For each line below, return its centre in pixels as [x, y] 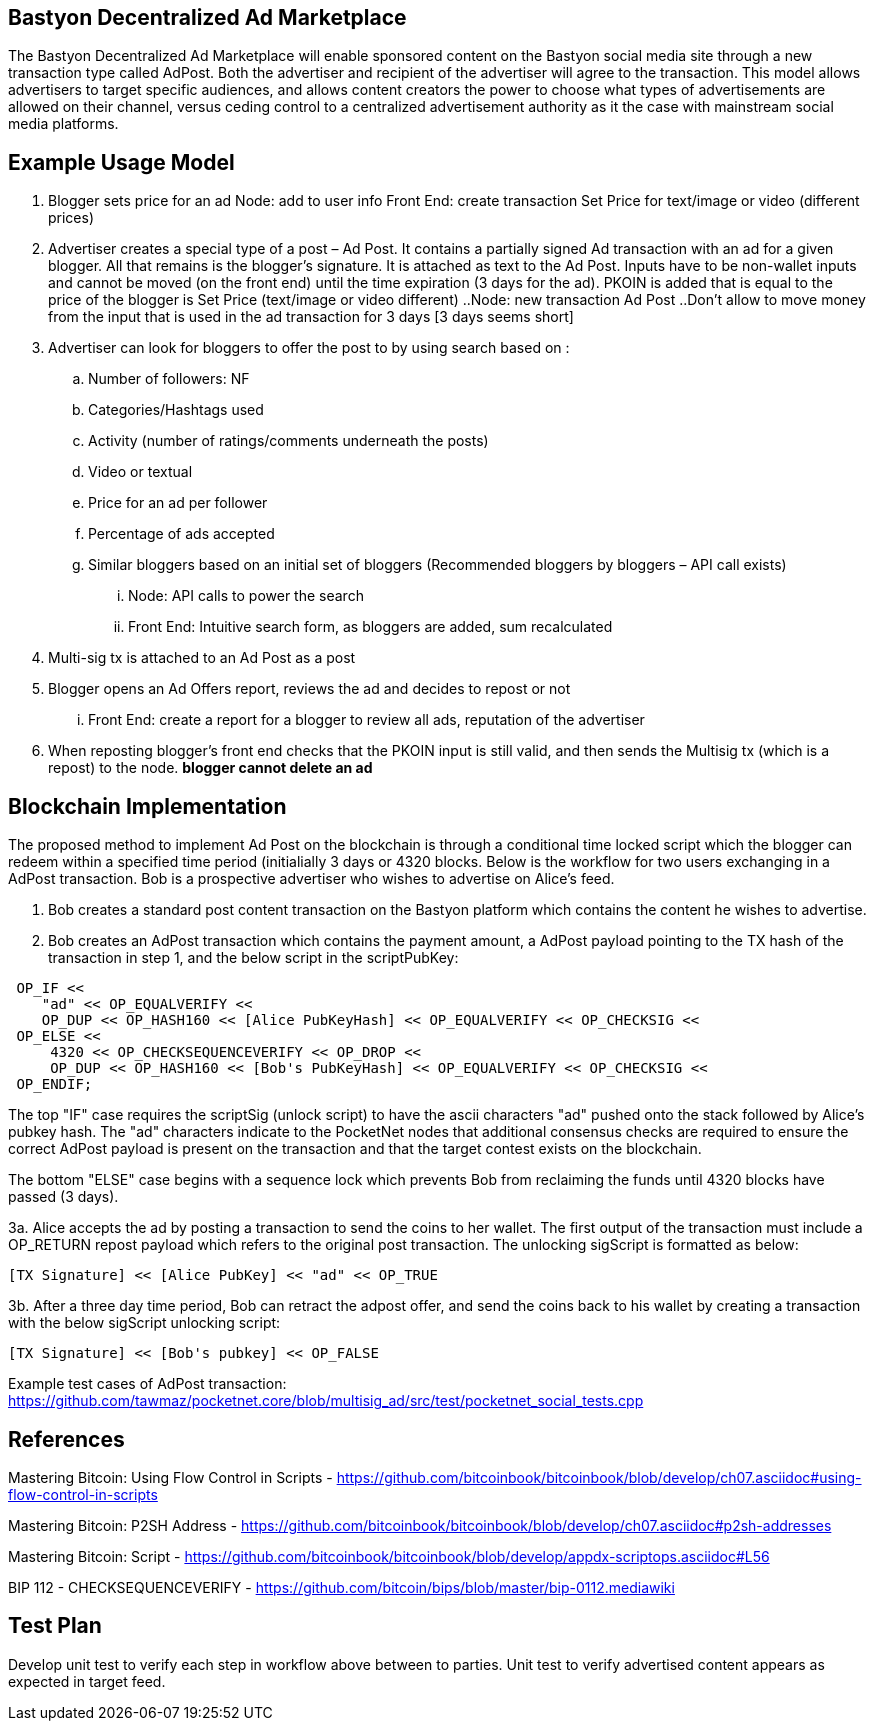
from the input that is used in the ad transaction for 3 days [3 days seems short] [311, 317]
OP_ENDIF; [54, 1084]
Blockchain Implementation [147, 806]
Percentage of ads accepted [181, 534]
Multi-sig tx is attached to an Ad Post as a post [202, 658]
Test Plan [55, 1626]
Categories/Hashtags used [176, 410]
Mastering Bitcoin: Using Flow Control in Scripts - [170, 1477]
